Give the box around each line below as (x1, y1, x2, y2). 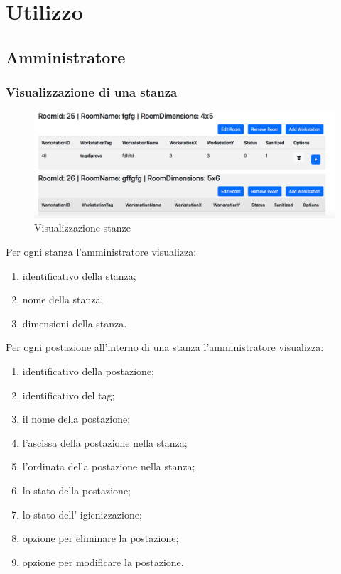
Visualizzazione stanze (34, 220, 131, 235)
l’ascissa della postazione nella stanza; (22, 435, 188, 450)
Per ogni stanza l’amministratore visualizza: (6, 244, 197, 259)
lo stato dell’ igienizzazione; (22, 507, 142, 521)
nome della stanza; (22, 292, 104, 307)
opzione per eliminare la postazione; (22, 531, 179, 546)
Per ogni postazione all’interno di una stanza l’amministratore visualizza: (6, 340, 324, 354)
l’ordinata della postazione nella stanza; (22, 459, 195, 474)
